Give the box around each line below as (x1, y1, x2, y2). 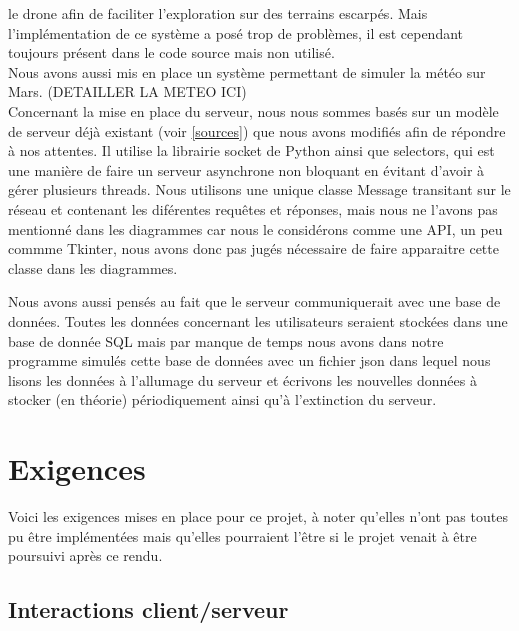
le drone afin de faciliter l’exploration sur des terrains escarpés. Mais (8, 3, 428, 23)
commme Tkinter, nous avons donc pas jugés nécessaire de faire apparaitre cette (8, 238, 499, 259)
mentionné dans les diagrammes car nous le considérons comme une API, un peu (8, 218, 503, 239)
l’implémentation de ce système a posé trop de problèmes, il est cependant (8, 22, 464, 43)
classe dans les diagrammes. (8, 257, 178, 278)
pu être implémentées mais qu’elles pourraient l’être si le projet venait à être (8, 525, 477, 546)
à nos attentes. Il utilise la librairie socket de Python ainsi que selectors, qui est (8, 140, 495, 161)
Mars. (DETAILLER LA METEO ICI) (8, 81, 247, 102)
